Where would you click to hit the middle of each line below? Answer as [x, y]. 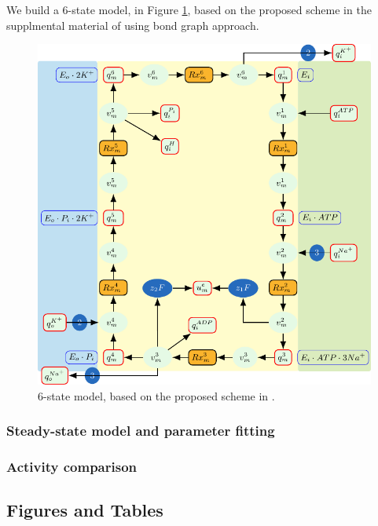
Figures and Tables [85, 510]
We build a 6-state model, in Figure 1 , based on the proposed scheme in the [189, 9]
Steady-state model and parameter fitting [141, 431]
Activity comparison [72, 467]
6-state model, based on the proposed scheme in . [156, 395]
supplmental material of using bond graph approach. [133, 25]
